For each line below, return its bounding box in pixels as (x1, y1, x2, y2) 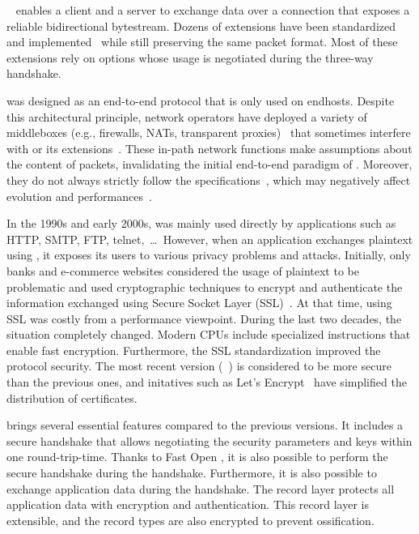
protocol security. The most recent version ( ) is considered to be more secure (6, 357, 391, 374)
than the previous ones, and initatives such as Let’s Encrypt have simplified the (6, 374, 407, 391)
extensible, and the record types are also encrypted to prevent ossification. (6, 511, 375, 528)
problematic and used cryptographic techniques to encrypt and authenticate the (6, 278, 403, 295)
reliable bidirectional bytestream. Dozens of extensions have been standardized (6, 17, 396, 34)
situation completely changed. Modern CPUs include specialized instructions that (6, 326, 411, 343)
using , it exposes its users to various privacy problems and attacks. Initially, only (6, 246, 411, 263)
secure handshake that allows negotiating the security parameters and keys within (6, 432, 413, 449)
